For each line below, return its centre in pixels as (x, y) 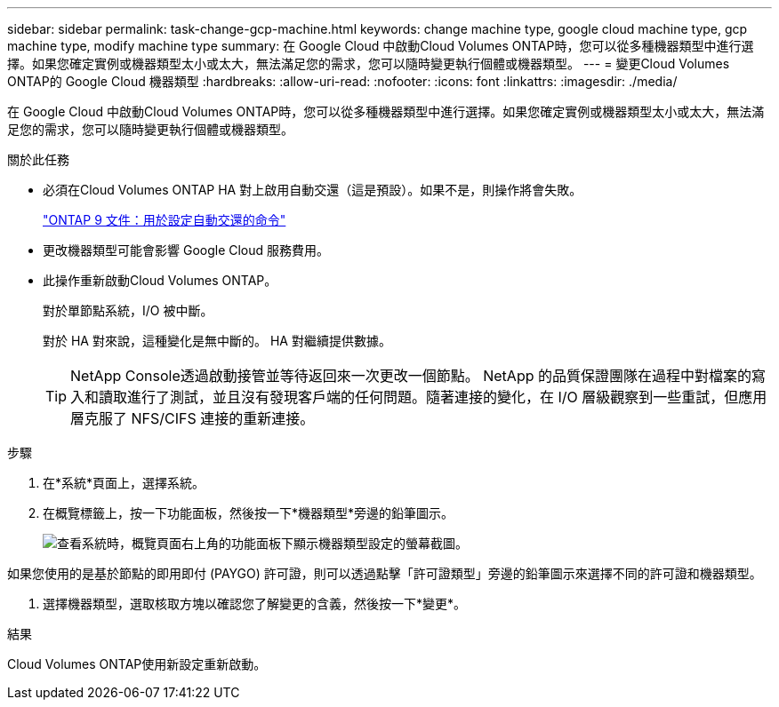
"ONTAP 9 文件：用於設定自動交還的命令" (165, 220)
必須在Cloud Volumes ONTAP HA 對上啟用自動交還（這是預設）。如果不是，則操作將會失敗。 (313, 190)
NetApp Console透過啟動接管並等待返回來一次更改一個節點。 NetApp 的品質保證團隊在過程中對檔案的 (411, 376)
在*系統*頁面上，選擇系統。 (124, 483)
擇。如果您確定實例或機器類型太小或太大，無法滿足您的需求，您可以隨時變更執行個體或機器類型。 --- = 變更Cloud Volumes (369, 64)
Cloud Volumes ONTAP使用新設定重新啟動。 (137, 664)
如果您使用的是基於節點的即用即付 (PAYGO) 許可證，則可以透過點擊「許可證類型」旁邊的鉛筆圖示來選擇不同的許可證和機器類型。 (385, 573)
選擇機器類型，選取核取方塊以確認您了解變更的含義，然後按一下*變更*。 (255, 604)
